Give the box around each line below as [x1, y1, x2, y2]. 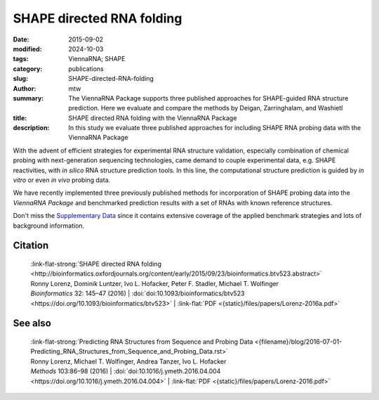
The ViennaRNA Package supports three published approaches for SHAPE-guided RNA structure [68, 93, 349, 102]
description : [13, 124, 50, 132]
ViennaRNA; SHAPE [68, 55, 126, 63]
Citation [13, 240, 49, 252]
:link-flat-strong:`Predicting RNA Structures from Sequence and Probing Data [30, 337, 253, 346]
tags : [13, 55, 29, 63]
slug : [13, 75, 28, 83]
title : [13, 113, 27, 122]
